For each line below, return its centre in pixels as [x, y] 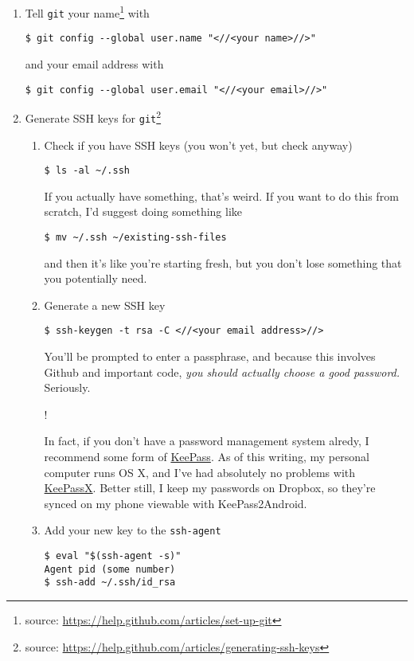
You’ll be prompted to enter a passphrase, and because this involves [210, 356]
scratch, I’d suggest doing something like [143, 211]
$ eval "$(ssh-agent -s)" [113, 556]
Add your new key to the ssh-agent [133, 530]
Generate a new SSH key [105, 305]
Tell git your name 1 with [87, 12]
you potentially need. [96, 278]
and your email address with [94, 63]
